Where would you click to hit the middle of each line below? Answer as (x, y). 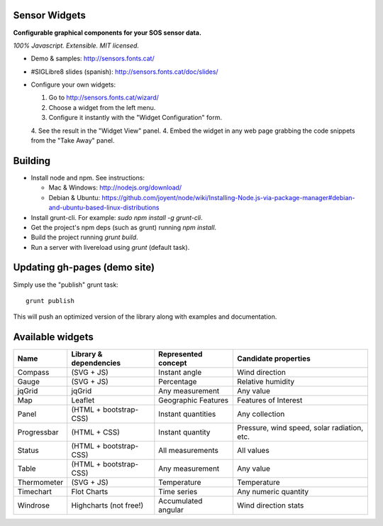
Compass (33, 373)
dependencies (96, 363)
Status (28, 451)
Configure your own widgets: (73, 84)
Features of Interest (270, 400)
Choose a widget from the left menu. (102, 107)
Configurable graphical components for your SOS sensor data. (107, 33)
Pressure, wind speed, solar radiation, (300, 428)
